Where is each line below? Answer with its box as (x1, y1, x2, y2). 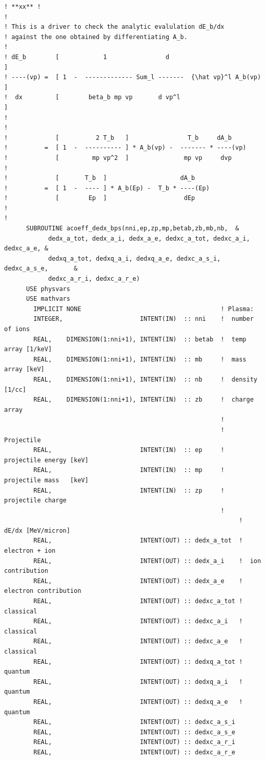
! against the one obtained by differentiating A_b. (4, 33, 188, 41)
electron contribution (4, 587, 81, 595)
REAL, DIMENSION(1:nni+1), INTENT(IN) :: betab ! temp (33, 335, 247, 343)
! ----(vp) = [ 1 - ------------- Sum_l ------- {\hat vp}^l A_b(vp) (4, 74, 261, 81)
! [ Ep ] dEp (4, 194, 195, 202)
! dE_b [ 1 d (4, 53, 170, 61)
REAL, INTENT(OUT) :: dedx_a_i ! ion (33, 557, 261, 565)
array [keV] (4, 366, 45, 373)
